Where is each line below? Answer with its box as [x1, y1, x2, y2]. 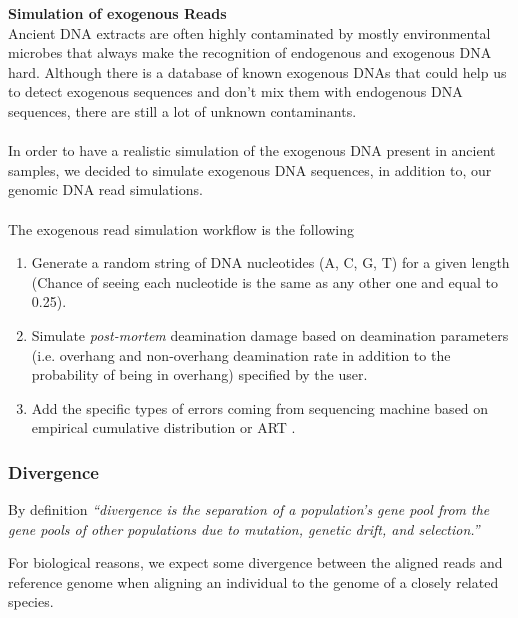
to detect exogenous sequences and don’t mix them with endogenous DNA [8, 81, 463, 102]
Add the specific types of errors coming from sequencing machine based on [31, 397, 489, 418]
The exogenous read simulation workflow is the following [8, 218, 355, 239]
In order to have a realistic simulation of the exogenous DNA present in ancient [8, 140, 496, 161]
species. [8, 591, 54, 612]
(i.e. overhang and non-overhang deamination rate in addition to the [31, 344, 451, 365]
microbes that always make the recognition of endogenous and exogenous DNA [8, 42, 492, 63]
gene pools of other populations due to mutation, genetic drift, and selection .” [8, 518, 480, 539]
